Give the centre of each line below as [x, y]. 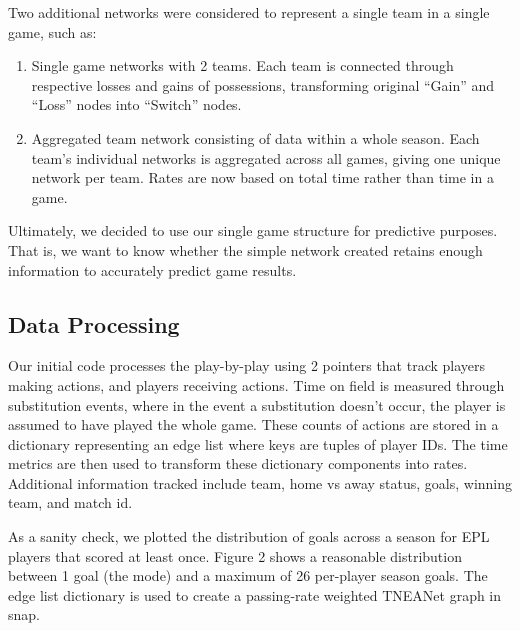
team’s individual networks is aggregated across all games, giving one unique [266, 157]
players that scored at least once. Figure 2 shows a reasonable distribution [235, 555]
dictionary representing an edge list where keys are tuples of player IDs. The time [258, 443]
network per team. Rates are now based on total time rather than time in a [262, 177]
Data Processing [94, 323]
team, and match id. [70, 502]
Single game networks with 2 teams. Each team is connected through [242, 65]
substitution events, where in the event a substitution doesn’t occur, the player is [257, 404]
